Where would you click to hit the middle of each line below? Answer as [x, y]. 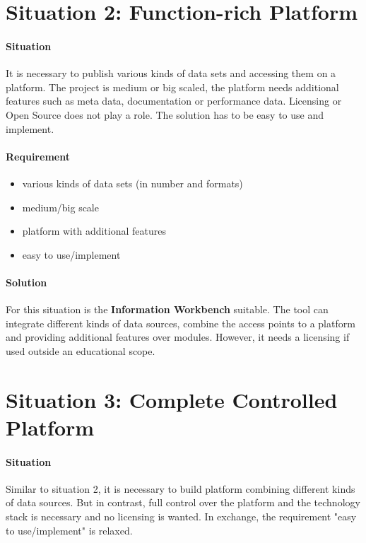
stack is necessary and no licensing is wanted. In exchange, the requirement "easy [181, 516]
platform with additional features [94, 231]
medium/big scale [60, 207]
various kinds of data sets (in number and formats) [132, 183]
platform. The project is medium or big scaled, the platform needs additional [172, 87]
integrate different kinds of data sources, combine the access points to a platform [181, 323]
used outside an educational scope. [81, 350]
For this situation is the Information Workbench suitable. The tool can [167, 309]
